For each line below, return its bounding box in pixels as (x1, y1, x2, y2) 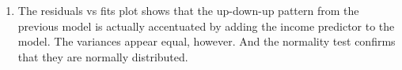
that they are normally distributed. (17, 48, 188, 64)
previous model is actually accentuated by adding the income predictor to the (17, 17, 395, 34)
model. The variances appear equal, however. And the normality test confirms (17, 33, 396, 50)
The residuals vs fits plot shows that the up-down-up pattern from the (17, 2, 359, 18)
